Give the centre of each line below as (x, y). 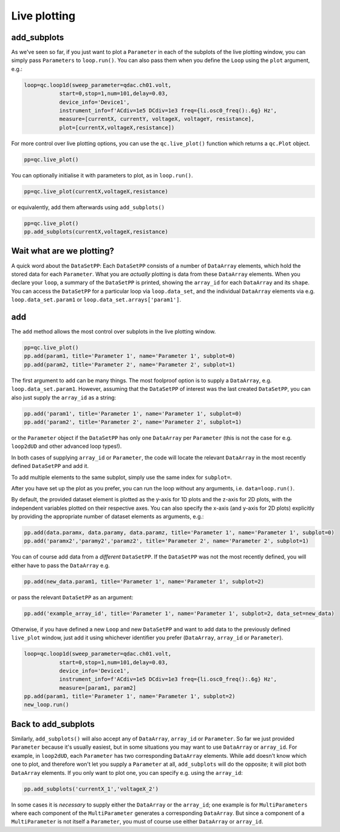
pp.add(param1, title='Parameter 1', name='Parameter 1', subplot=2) (130, 696)
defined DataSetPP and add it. (50, 466)
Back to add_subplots (53, 724)
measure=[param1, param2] (98, 688)
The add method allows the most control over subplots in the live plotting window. (114, 332)
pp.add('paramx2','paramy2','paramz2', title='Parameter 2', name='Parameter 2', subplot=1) (166, 541)
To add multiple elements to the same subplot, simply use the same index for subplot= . (121, 477)
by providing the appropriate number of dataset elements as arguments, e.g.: (107, 517)
